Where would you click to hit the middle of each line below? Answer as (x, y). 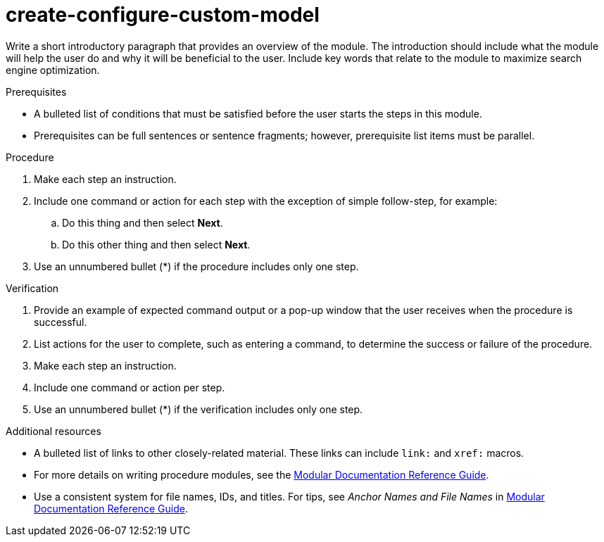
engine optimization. (53, 70)
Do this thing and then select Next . (143, 222)
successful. (61, 322)
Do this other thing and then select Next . (156, 244)
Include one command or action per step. (130, 387)
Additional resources (54, 431)
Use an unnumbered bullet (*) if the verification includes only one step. (199, 409)
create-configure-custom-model (163, 15)
